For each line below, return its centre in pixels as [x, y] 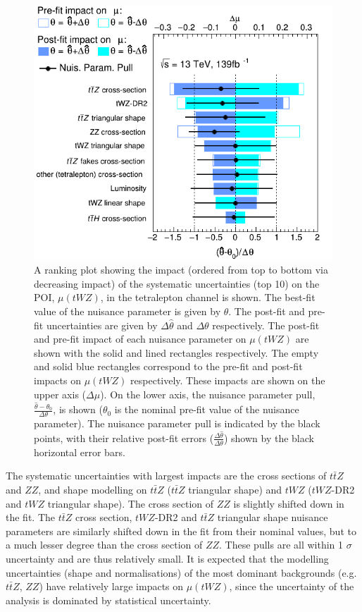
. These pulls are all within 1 [281, 545]
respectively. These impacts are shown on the [228, 380]
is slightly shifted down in [289, 503]
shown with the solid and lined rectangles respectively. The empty [176, 352]
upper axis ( [60, 394]
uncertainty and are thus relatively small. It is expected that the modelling [167, 558]
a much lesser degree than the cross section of [104, 545]
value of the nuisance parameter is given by [127, 311]
